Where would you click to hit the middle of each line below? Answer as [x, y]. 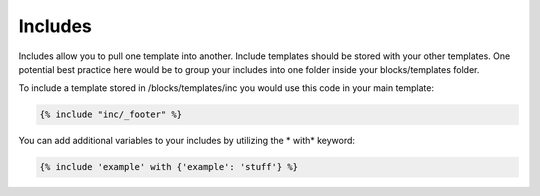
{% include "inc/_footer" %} [111, 114]
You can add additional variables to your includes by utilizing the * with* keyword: [186, 141]
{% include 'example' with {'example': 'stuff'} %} [169, 167]
